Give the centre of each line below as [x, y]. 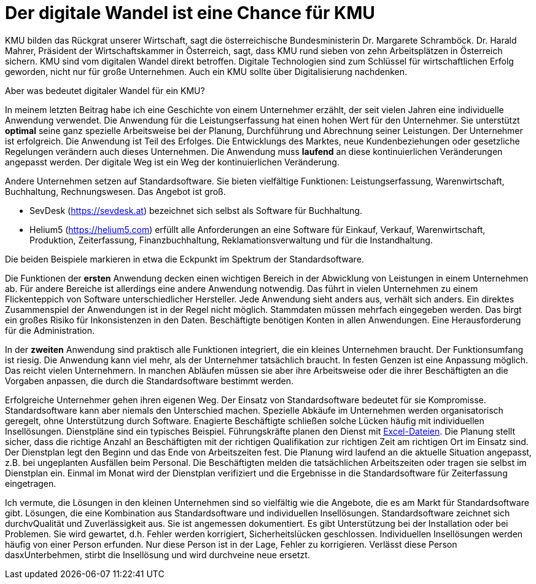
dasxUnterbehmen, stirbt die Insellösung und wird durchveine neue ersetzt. [157, 554]
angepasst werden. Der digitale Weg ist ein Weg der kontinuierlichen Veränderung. [172, 162]
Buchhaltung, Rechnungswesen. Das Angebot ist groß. [115, 191]
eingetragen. [31, 483]
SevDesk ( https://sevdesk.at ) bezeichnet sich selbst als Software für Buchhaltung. [196, 210]
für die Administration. [50, 330]
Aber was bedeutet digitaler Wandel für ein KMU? [105, 90]
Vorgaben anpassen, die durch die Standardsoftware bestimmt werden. [150, 381]
